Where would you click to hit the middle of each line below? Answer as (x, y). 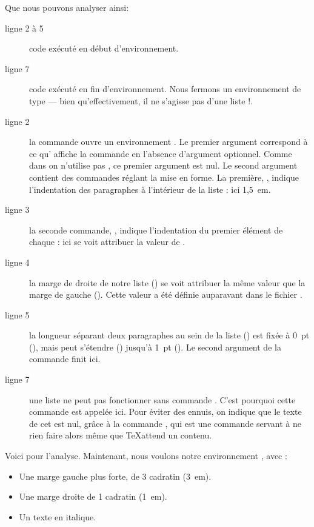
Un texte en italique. (58, 516)
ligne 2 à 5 (24, 28)
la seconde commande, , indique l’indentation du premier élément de (156, 230)
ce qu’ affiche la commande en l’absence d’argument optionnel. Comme (161, 153)
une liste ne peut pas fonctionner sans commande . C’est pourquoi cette (162, 399)
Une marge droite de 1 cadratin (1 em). (93, 496)
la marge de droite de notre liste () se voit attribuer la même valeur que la (167, 282)
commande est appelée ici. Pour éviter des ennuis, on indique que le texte (165, 411)
